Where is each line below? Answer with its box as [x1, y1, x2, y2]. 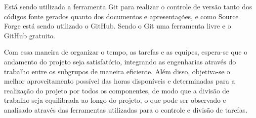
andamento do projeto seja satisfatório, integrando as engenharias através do [4, 56, 236, 66]
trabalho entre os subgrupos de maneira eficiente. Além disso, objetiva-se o [4, 66, 230, 76]
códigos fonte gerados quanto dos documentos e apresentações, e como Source [4, 11, 239, 21]
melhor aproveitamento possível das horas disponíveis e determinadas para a [4, 76, 235, 86]
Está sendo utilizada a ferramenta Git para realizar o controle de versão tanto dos [4, 1, 252, 11]
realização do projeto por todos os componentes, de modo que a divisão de [4, 85, 229, 95]
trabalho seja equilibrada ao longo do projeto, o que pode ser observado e [4, 95, 226, 105]
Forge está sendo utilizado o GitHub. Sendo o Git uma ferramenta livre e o [4, 21, 231, 31]
